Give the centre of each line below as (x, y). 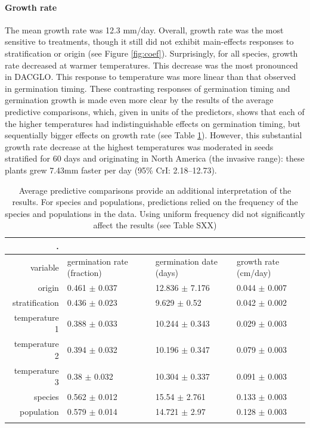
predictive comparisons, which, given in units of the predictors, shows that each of (155, 111)
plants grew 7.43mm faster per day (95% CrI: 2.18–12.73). (111, 170)
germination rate (97, 261)
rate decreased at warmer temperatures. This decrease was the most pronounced (151, 65)
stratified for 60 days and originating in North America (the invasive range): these (155, 158)
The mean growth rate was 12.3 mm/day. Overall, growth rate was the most (144, 30)
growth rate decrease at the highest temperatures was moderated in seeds (139, 146)
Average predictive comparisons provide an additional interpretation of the (155, 190)
